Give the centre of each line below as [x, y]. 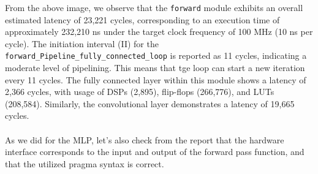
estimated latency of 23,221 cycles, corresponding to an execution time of [142, 19]
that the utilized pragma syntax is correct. [85, 163]
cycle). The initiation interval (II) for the [82, 43]
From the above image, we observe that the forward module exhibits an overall [154, 7]
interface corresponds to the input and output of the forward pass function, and [155, 152]
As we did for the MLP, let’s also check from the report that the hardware [145, 139]
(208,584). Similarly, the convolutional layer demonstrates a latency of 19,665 [150, 103]
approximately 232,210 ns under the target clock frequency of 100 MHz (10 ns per [159, 32]
